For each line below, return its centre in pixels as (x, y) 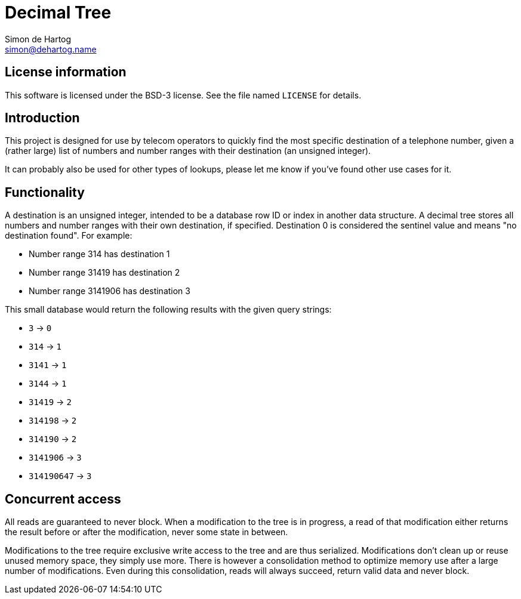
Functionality (45, 192)
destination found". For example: (69, 236)
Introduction (42, 118)
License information (66, 72)
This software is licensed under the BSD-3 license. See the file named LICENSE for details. (183, 95)
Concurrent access (63, 499)
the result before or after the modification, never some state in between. (147, 532)
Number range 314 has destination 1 (99, 254)
